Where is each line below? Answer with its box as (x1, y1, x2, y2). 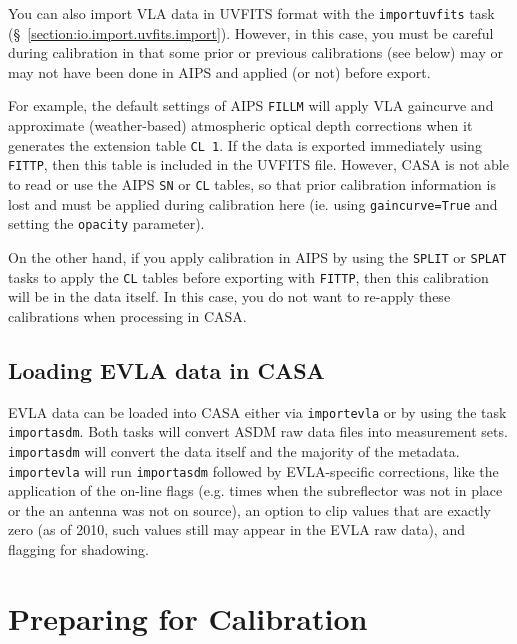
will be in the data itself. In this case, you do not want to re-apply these (8, 286, 451, 307)
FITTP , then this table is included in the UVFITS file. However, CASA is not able (8, 154, 509, 175)
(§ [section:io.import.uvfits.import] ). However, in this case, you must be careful (8, 22, 494, 43)
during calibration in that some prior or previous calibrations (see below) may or (8, 42, 503, 63)
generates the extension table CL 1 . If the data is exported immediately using (8, 134, 482, 155)
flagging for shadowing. (8, 539, 149, 560)
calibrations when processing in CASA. (8, 305, 247, 326)
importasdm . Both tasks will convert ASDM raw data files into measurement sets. (8, 421, 508, 442)
